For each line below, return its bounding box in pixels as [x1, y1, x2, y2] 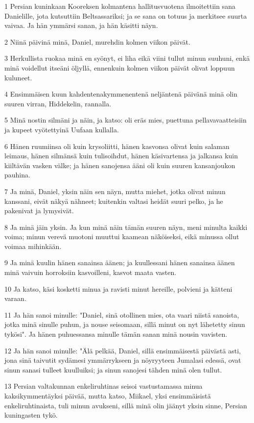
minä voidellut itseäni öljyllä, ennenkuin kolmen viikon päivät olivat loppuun [4, 62, 235, 73]
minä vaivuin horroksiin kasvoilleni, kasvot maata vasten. [4, 267, 177, 277]
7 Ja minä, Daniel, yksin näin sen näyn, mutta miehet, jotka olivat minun [4, 186, 226, 196]
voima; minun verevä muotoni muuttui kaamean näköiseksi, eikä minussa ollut [4, 231, 239, 242]
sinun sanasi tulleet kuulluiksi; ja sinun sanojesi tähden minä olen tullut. [4, 364, 222, 374]
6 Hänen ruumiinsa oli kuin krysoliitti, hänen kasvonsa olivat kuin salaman [4, 141, 230, 151]
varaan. [4, 293, 26, 303]
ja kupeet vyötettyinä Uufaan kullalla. [4, 124, 119, 134]
